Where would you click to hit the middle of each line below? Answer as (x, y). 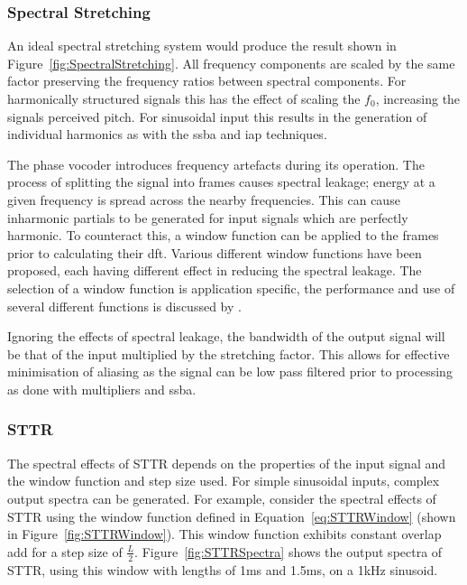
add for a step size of (65, 551)
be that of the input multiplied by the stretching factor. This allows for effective (229, 353)
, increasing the (418, 98)
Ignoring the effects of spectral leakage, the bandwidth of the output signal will (226, 336)
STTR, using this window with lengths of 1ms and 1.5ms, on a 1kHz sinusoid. (223, 569)
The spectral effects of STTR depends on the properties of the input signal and (227, 463)
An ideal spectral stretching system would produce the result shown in (202, 46)
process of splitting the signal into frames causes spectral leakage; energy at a (221, 182)
